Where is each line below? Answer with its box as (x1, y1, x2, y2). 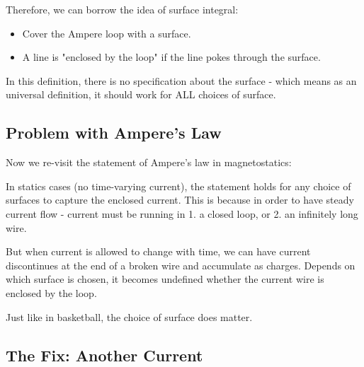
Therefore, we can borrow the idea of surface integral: (6, 2, 239, 16)
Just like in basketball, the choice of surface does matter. (6, 309, 253, 324)
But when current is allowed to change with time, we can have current (6, 244, 311, 259)
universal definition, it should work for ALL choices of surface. (6, 87, 276, 102)
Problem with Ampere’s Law (6, 122, 222, 144)
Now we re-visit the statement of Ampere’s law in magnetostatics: (6, 155, 292, 170)
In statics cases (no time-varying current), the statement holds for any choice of (6, 178, 351, 193)
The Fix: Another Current (6, 344, 203, 366)
